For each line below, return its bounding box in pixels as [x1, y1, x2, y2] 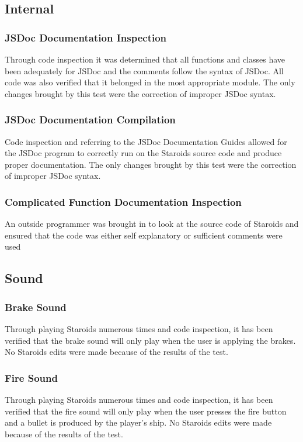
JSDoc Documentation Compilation [5, 112, 176, 127]
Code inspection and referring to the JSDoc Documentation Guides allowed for [5, 135, 287, 147]
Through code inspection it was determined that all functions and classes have [5, 53, 285, 65]
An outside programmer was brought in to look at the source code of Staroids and [5, 217, 299, 230]
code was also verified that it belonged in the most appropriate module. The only [5, 76, 295, 88]
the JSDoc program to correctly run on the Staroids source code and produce [5, 147, 282, 159]
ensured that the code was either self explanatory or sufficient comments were [5, 229, 283, 241]
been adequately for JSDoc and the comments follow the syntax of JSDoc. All [5, 64, 284, 77]
